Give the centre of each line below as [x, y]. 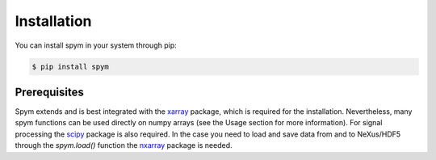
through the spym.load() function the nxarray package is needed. [124, 145]
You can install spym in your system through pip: [96, 45]
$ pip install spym [70, 66]
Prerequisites [49, 92]
